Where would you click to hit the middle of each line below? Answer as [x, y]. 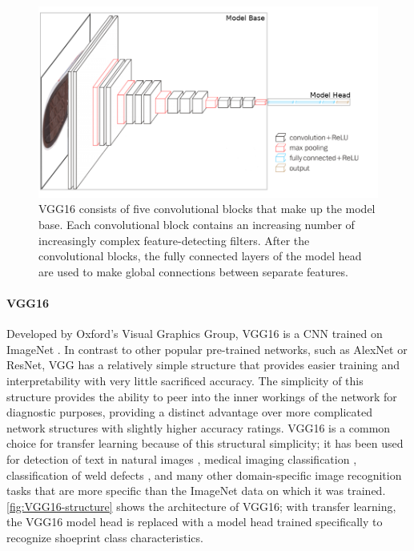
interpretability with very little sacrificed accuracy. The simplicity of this [185, 380]
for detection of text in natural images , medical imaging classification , [182, 458]
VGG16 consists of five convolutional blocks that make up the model [207, 209]
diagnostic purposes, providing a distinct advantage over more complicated [190, 412]
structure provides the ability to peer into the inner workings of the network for [202, 396]
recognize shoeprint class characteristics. [105, 537]
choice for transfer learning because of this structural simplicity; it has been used [205, 443]
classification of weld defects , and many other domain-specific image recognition [204, 475]
